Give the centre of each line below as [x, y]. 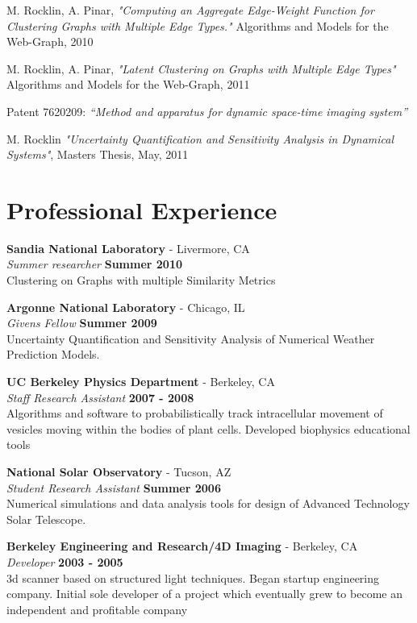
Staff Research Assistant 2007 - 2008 [100, 397]
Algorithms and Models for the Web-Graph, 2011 [128, 84]
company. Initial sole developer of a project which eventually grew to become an [204, 594]
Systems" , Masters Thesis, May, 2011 [98, 154]
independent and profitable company [97, 609]
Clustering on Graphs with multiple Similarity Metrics [141, 280]
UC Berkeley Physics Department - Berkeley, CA [141, 382]
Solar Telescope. [46, 519]
